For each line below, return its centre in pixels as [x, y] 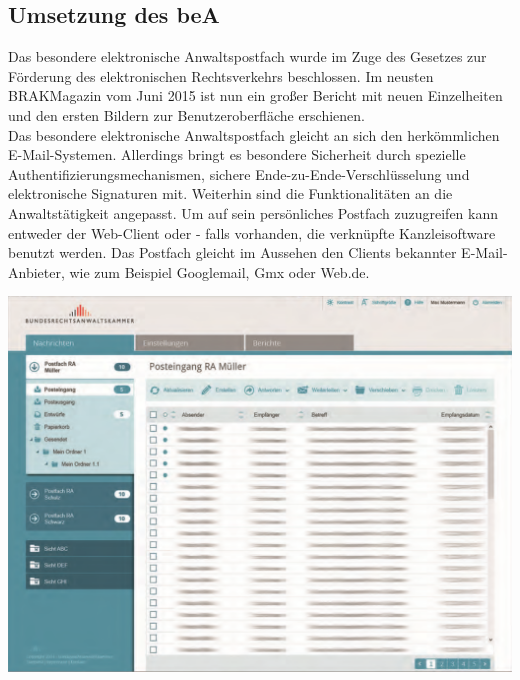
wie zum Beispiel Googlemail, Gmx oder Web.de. [219, 271]
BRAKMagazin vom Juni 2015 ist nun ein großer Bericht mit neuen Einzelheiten [255, 95]
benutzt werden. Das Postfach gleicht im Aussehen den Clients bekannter [232, 252]
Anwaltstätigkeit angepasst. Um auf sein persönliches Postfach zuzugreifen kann [253, 212]
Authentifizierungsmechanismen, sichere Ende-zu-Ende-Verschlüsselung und [239, 173]
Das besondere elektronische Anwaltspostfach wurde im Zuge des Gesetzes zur [247, 56]
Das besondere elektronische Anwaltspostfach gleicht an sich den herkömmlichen [254, 134]
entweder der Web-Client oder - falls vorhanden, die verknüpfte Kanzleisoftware [252, 232]
